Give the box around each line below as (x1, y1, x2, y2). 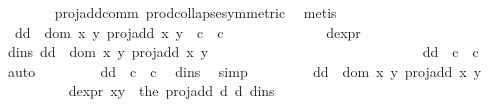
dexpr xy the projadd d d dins (68, 80, 275, 101)
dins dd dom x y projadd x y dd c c (7, 41, 479, 62)
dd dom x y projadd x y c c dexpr (14, 21, 361, 42)
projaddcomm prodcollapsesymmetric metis (54, 2, 337, 22)
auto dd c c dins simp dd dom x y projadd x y (7, 60, 482, 81)
